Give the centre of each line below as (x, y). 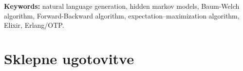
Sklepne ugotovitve (69, 58)
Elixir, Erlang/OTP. (34, 25)
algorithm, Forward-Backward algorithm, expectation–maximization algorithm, (122, 15)
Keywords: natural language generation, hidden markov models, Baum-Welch (122, 6)
